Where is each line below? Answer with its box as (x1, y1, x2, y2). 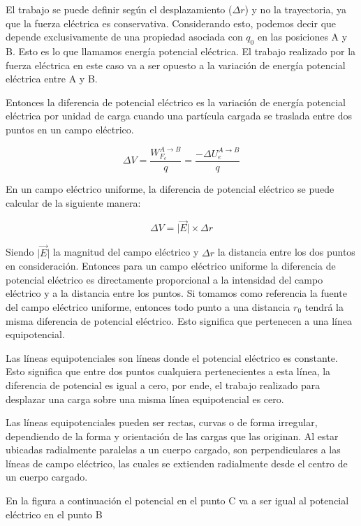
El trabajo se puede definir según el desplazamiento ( (6, 2, 233, 16)
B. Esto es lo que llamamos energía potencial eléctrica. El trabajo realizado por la (6, 43, 356, 58)
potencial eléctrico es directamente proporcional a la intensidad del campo (6, 272, 323, 286)
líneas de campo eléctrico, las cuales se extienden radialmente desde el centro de (6, 455, 348, 470)
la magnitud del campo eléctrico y (52, 244, 199, 259)
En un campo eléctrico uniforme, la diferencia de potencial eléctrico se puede (6, 181, 334, 196)
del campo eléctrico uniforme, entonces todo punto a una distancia (6, 299, 290, 314)
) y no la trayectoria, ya (244, 2, 346, 16)
